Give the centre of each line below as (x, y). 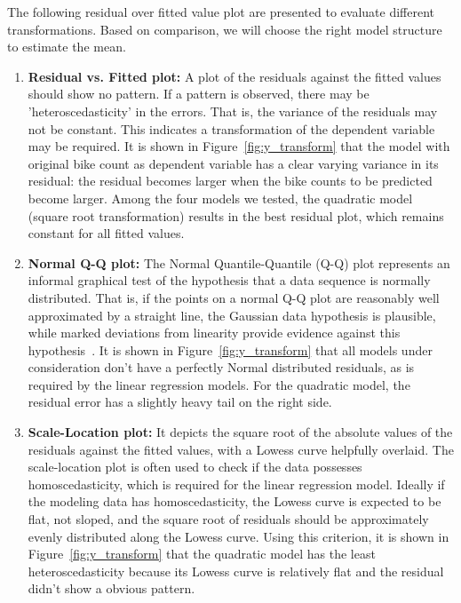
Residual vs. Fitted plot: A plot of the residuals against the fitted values (234, 76)
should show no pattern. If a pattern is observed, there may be (199, 94)
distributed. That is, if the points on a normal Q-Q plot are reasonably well (234, 297)
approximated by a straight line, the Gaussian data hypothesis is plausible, (232, 315)
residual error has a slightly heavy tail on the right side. (180, 402)
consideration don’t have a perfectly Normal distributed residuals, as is (221, 367)
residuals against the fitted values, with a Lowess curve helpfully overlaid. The (241, 449)
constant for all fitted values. (106, 233)
